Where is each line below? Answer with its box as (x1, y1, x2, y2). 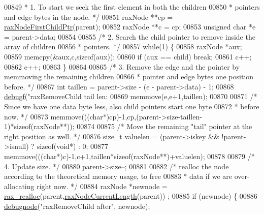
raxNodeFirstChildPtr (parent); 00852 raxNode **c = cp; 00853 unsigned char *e (4, 21, 256, 32)
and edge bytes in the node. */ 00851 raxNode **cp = (4, 11, 173, 22)
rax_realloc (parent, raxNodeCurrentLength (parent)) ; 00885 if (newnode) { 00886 (4, 191, 257, 201)
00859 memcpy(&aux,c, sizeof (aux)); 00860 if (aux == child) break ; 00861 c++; (4, 51, 252, 62)
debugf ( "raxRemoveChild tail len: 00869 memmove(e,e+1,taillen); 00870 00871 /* (4, 91, 257, 102)
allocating (4, 180, 35, 191)
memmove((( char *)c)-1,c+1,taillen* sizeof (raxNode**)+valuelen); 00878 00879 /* (4, 150, 255, 161)
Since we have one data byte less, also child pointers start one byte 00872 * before (4, 101, 259, 111)
